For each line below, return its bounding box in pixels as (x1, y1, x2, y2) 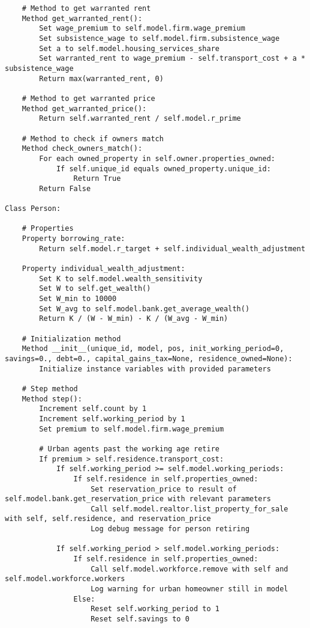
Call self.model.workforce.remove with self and (91, 564, 288, 573)
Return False (39, 184, 91, 193)
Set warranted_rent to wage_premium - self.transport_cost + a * (39, 54, 306, 63)
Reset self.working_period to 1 (91, 605, 219, 614)
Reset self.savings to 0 (91, 615, 189, 624)
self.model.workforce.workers (5, 575, 125, 584)
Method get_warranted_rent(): (22, 14, 143, 23)
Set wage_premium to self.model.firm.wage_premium (39, 24, 245, 33)
